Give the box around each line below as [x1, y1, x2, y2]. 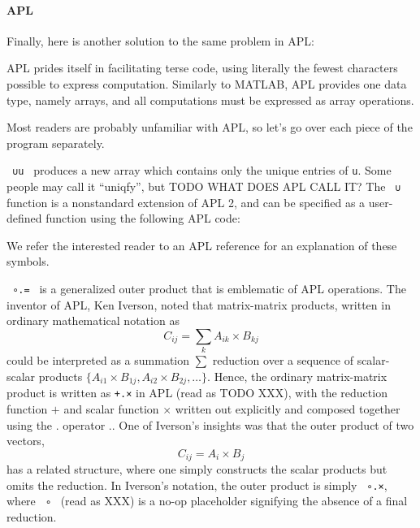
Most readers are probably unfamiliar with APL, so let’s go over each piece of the [6, 119, 413, 136]
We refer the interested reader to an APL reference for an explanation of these [6, 236, 397, 253]
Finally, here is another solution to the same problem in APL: [6, 32, 314, 49]
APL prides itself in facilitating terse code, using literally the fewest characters [6, 59, 398, 76]
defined [6, 210, 42, 227]
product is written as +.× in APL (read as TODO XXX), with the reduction [6, 384, 388, 401]
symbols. [6, 253, 50, 270]
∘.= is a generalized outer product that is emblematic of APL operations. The [12, 280, 406, 297]
